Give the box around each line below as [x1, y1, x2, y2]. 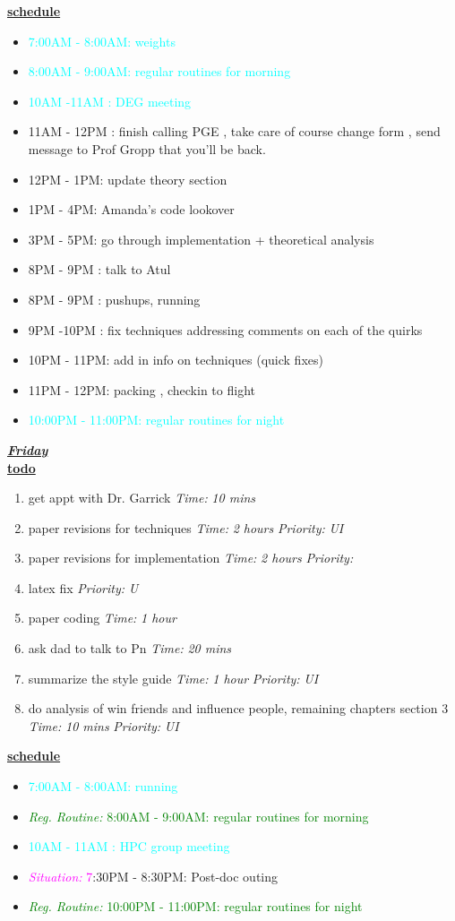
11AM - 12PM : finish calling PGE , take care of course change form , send [28, 122, 441, 141]
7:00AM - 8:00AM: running [28, 777, 178, 796]
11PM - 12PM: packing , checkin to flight [28, 380, 255, 399]
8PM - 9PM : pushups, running [28, 289, 201, 308]
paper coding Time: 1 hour [28, 608, 176, 627]
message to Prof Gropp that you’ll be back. [28, 139, 266, 158]
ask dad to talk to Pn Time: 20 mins [28, 639, 232, 658]
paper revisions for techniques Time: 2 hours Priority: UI [28, 518, 344, 537]
